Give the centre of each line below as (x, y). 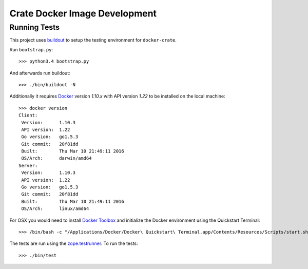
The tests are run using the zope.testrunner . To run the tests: (74, 243)
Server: (28, 165)
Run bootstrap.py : (31, 49)
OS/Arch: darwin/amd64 (56, 158)
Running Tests (35, 27)
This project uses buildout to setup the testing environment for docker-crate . (93, 40)
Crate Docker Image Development (83, 13)
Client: (28, 115)
